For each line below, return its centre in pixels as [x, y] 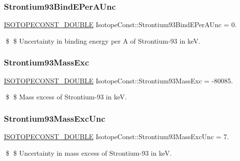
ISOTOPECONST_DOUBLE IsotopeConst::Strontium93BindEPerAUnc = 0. [120, 24]
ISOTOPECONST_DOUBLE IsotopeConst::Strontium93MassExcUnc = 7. [117, 137]
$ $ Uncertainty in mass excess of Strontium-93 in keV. [89, 153]
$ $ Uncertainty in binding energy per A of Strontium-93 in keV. [103, 40]
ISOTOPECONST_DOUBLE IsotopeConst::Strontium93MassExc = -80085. [119, 80]
